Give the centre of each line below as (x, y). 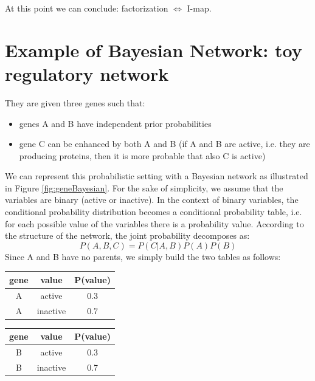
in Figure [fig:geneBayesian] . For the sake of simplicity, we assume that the (144, 187)
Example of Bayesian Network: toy (154, 50)
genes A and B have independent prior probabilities (115, 123)
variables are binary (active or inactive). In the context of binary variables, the (152, 200)
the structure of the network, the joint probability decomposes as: (127, 235)
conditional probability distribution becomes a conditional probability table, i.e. (154, 212)
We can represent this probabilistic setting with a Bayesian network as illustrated (157, 176)
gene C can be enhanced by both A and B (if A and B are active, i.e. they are (164, 144)
